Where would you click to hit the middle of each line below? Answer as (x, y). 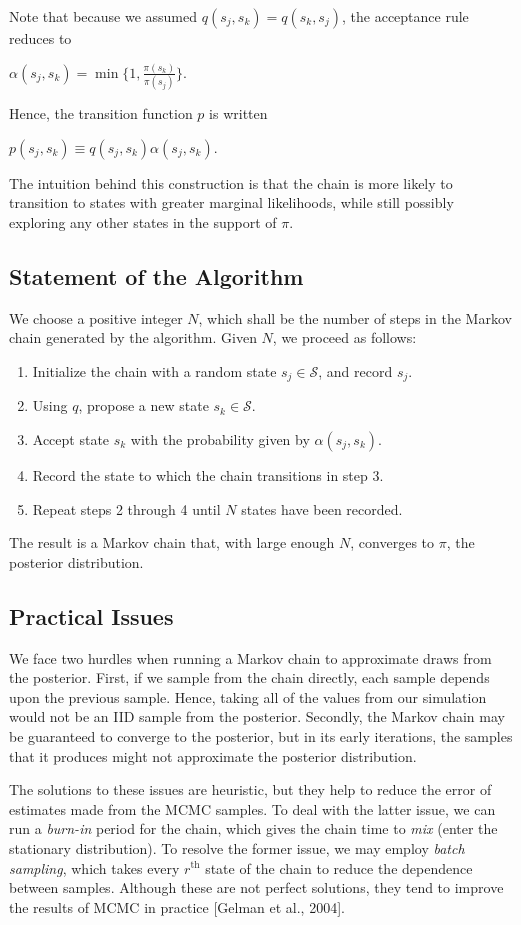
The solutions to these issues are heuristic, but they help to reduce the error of (250, 789)
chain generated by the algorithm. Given (133, 337)
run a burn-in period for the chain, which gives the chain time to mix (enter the (253, 828)
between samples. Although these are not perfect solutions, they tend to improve (256, 887)
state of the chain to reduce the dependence (339, 867)
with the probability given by (220, 439)
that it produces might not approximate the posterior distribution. (213, 755)
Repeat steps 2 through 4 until (126, 508)
